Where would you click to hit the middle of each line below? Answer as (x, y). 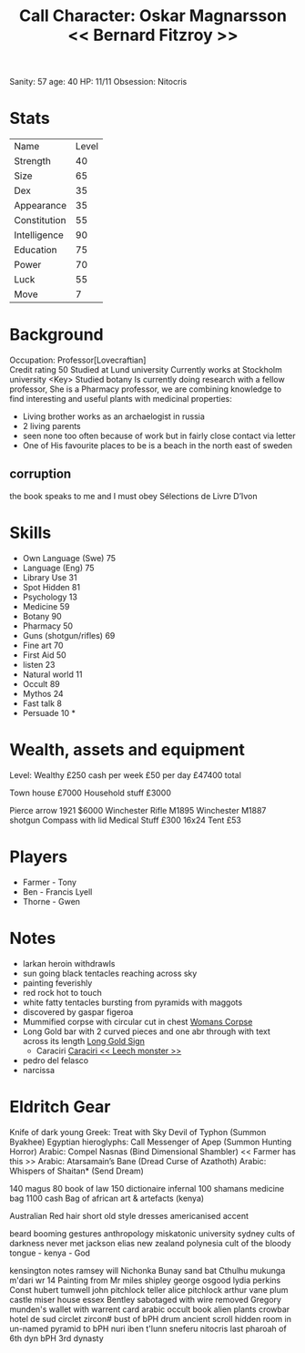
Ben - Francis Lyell (57, 892)
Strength (33, 161)
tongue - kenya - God (50, 1253)
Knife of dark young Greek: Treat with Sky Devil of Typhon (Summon (138, 1132)
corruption (41, 474)
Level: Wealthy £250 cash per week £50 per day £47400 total (125, 774)
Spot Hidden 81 (51, 587)
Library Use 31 (50, 577)
